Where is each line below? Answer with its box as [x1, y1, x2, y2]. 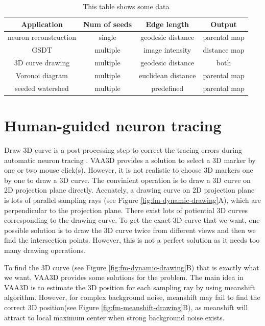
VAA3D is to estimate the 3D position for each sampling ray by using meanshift [4, 282, 255, 292]
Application [21, 18, 63, 29]
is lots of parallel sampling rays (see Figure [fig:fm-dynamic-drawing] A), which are [4, 195, 261, 205]
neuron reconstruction [8, 32, 76, 42]
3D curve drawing [14, 57, 70, 68]
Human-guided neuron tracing [4, 115, 222, 136]
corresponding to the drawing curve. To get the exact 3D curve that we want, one [4, 215, 260, 225]
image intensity [143, 44, 191, 55]
